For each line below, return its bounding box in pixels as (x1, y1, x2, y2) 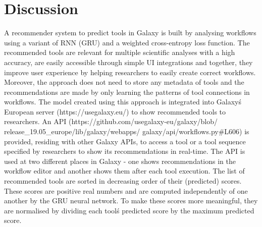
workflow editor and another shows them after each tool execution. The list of (4, 165, 245, 176)
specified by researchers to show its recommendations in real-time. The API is (4, 146, 245, 156)
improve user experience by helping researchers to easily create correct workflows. (4, 67, 256, 77)
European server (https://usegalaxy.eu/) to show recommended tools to (4, 106, 226, 117)
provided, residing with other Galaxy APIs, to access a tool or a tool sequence (4, 136, 246, 146)
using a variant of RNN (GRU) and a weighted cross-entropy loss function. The (4, 37, 250, 47)
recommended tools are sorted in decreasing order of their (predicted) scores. (4, 176, 242, 186)
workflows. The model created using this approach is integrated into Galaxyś (4, 96, 242, 107)
